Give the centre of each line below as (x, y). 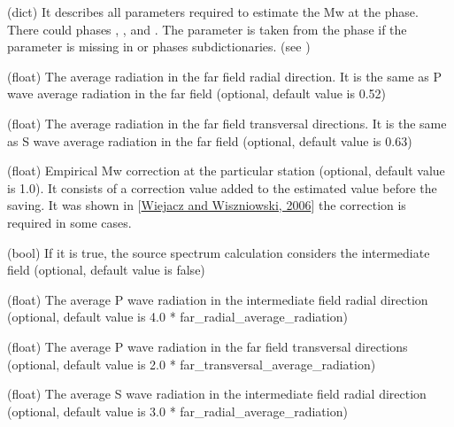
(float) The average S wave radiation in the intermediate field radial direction (217, 394)
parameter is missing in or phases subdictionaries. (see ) (159, 47)
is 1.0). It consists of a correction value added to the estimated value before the (222, 187)
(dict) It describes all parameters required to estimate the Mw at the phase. (213, 12)
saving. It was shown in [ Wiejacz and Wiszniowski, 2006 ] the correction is (207, 205)
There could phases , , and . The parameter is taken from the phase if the (207, 29)
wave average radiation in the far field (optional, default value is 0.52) (196, 93)
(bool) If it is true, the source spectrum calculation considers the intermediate (219, 252)
